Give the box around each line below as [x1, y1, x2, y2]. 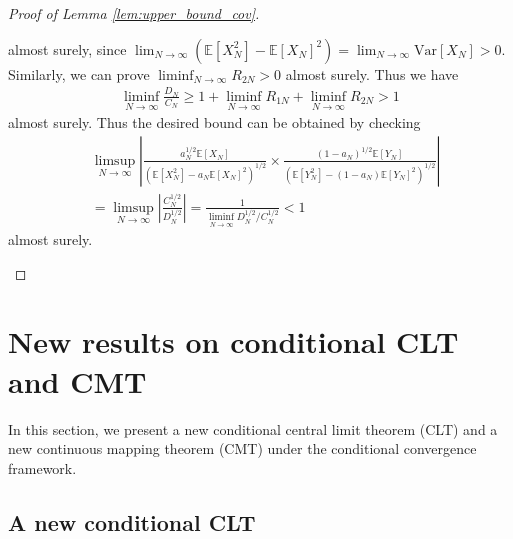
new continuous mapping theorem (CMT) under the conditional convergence [8, 438, 477, 459]
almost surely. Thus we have [285, 63, 459, 84]
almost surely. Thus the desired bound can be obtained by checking [8, 112, 421, 133]
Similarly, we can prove [8, 63, 150, 84]
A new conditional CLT [8, 506, 256, 537]
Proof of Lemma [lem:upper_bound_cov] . [8, 3, 260, 23]
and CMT [8, 360, 147, 401]
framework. [8, 457, 77, 478]
